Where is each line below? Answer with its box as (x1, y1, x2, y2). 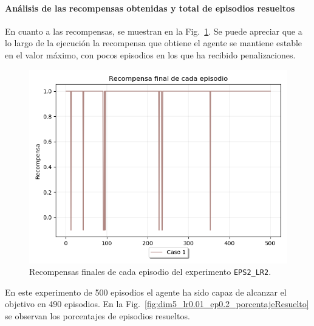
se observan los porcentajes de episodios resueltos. (5, 310, 190, 322)
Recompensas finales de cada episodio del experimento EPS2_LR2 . (29, 265, 271, 278)
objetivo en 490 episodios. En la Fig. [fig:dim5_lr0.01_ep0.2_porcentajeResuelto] (5, 297, 309, 310)
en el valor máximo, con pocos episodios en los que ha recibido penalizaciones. (5, 48, 296, 61)
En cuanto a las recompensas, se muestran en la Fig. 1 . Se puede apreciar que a (5, 24, 302, 37)
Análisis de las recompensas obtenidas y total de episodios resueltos (5, 1, 295, 14)
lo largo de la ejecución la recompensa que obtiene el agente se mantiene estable (5, 36, 302, 49)
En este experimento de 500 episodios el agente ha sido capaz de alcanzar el (5, 285, 287, 298)
